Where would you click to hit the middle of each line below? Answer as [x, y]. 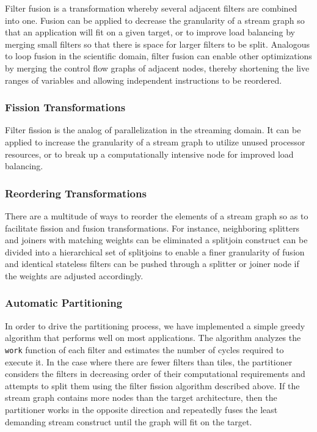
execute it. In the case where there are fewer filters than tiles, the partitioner [149, 361]
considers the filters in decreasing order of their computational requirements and [155, 374]
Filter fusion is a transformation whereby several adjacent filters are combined [151, 8]
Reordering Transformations [76, 193]
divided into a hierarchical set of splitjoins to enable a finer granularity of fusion [155, 251]
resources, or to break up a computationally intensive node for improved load [149, 154]
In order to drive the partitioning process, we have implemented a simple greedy [155, 325]
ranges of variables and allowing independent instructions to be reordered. [144, 80]
